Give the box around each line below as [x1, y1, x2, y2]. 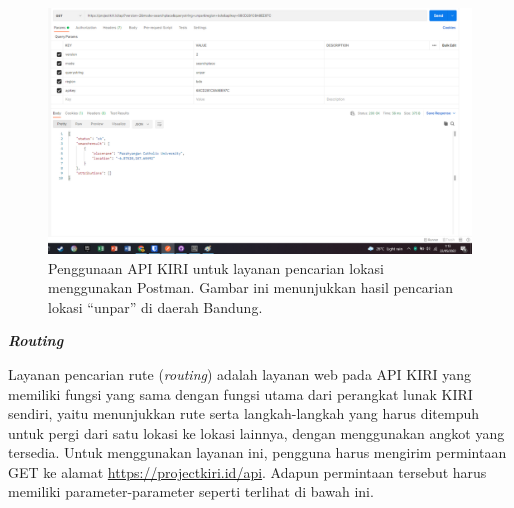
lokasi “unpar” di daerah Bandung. [48, 296, 263, 317]
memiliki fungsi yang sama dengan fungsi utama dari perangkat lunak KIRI [8, 383, 473, 404]
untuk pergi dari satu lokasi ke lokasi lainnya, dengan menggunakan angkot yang [8, 422, 505, 443]
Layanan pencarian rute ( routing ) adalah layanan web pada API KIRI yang [8, 363, 472, 384]
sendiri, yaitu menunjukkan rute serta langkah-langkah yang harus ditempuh [8, 403, 480, 424]
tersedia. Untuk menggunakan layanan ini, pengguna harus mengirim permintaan [8, 442, 507, 463]
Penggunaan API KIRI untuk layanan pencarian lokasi [48, 257, 384, 278]
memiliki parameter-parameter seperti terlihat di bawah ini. [8, 481, 374, 502]
